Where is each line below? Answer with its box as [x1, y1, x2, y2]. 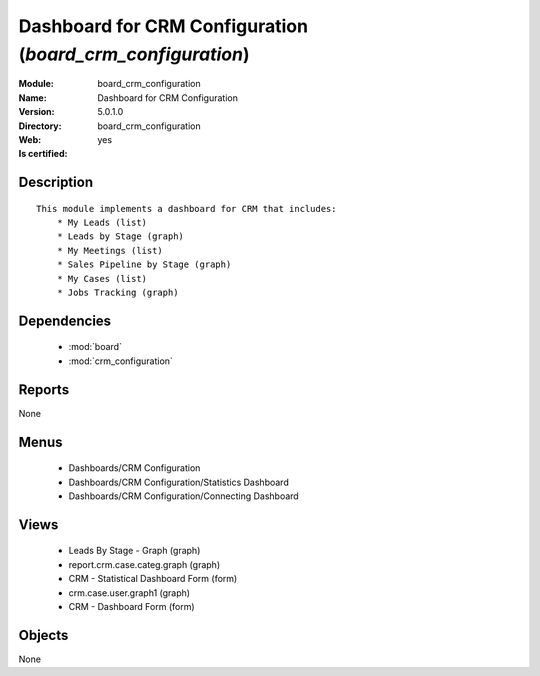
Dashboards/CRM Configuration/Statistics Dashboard [68, 476, 289, 488]
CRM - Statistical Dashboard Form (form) [68, 573, 238, 585]
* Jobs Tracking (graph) [56, 287, 179, 299]
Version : [18, 106, 55, 118]
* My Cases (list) [56, 273, 148, 284]
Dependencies [18, 312, 112, 329]
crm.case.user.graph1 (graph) [68, 586, 190, 599]
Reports [18, 381, 70, 398]
